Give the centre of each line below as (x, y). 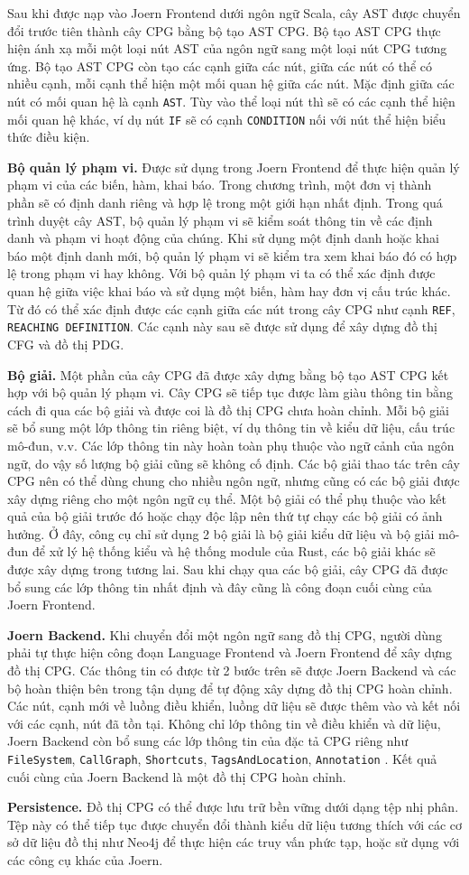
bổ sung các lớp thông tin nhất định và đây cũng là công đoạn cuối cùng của (220, 586)
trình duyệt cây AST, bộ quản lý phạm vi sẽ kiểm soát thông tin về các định (220, 220)
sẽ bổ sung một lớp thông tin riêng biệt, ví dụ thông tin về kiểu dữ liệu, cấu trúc (231, 428)
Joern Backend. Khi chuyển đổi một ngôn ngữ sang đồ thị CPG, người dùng (225, 634)
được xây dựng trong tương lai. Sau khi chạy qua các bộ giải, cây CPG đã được (228, 569)
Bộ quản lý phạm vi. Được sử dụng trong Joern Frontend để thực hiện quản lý (234, 167)
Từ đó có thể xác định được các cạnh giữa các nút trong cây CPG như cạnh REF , (231, 308)
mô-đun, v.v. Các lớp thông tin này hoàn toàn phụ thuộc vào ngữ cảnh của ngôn (231, 445)
